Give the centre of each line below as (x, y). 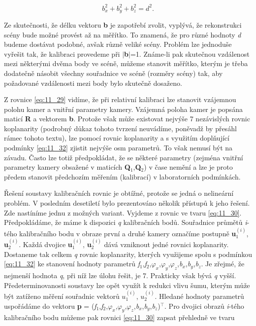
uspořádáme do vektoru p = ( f (50, 306)
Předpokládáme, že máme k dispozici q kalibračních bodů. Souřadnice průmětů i (126, 222)
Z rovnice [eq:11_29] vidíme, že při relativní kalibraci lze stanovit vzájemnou (120, 99)
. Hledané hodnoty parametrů (199, 296)
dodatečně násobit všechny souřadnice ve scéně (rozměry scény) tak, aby (113, 73)
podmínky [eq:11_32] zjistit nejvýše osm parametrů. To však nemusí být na (118, 148)
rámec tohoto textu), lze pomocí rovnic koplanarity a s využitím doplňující (117, 138)
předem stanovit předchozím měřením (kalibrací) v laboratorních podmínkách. (122, 176)
